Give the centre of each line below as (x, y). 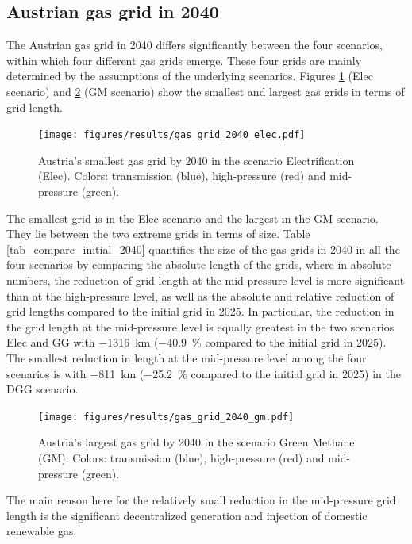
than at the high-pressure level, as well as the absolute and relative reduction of (200, 295)
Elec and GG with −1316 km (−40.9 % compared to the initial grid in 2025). (196, 342)
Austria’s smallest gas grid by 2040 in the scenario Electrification (196, 160)
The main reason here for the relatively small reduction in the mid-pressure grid (201, 500)
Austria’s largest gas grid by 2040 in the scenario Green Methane (196, 442)
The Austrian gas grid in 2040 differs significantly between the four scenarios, (194, 45)
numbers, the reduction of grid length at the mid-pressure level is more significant (206, 280)
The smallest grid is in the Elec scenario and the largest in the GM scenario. (193, 218)
